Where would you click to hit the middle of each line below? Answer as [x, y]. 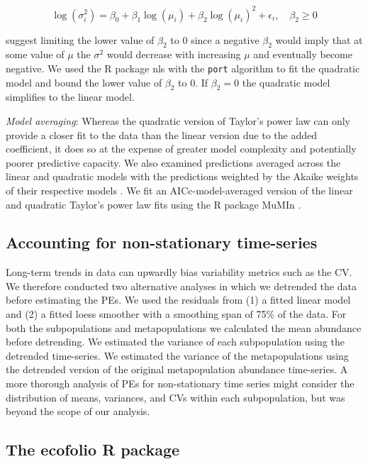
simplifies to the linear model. [70, 97]
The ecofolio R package [93, 449]
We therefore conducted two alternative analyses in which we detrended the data [181, 286]
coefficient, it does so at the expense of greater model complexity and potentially [181, 149]
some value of [35, 54]
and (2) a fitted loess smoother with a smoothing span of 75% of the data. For [176, 314]
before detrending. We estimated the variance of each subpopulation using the [175, 342]
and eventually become [303, 54]
